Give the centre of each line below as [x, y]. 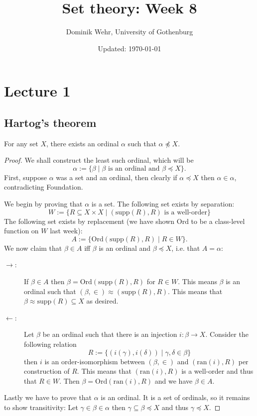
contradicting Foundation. [44, 187]
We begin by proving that [43, 204]
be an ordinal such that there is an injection [110, 334]
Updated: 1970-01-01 [129, 48]
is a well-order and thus [217, 371]
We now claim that [33, 248]
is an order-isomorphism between [95, 361]
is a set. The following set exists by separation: [163, 204]
